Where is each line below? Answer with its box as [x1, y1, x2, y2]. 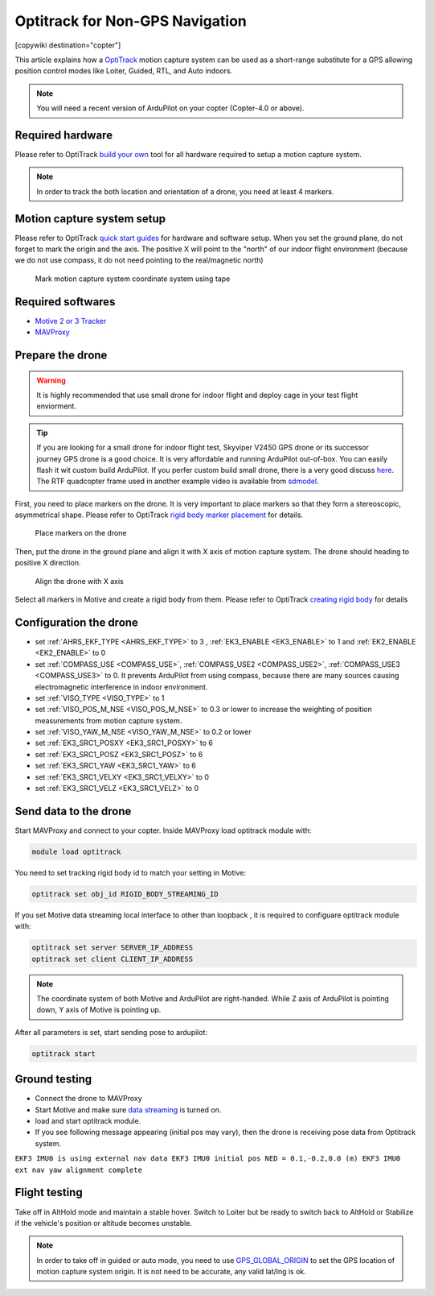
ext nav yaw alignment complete [14, 1165, 142, 1174]
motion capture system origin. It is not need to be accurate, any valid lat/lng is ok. [36, 1267, 307, 1277]
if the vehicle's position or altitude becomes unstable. [14, 1218, 193, 1228]
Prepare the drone [14, 348, 108, 362]
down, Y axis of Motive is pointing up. [36, 1005, 162, 1015]
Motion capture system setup [14, 212, 166, 226]
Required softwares [14, 295, 116, 308]
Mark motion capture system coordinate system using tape [35, 274, 231, 284]
